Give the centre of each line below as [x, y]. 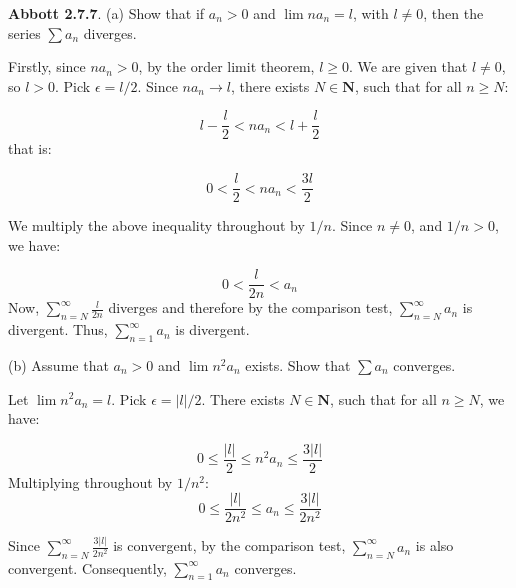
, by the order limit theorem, [226, 66]
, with [370, 13]
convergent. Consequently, [87, 567]
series [24, 32]
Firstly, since [47, 66]
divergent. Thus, [58, 329]
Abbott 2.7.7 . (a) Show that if [106, 13]
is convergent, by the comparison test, [229, 545]
